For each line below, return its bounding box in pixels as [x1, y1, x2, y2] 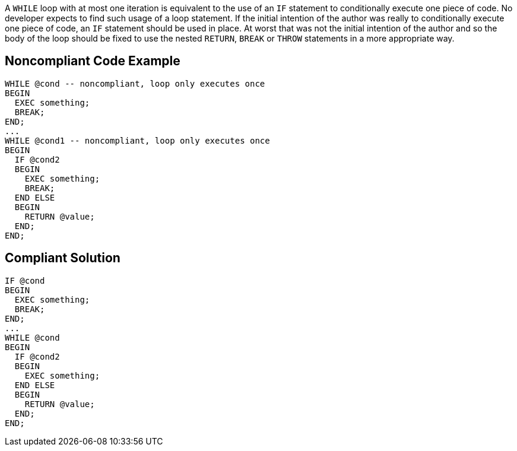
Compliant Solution [5, 250, 120, 266]
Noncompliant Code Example [5, 53, 180, 69]
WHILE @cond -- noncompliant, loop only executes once [5, 78, 265, 88]
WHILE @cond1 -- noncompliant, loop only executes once [5, 135, 270, 145]
